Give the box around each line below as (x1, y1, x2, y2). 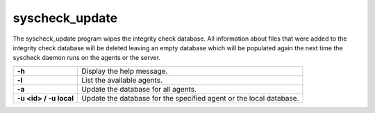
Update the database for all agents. (81, 84, 197, 94)
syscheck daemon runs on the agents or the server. (12, 54, 161, 62)
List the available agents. (81, 75, 163, 85)
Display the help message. (81, 66, 168, 76)
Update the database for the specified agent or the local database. (81, 93, 299, 103)
